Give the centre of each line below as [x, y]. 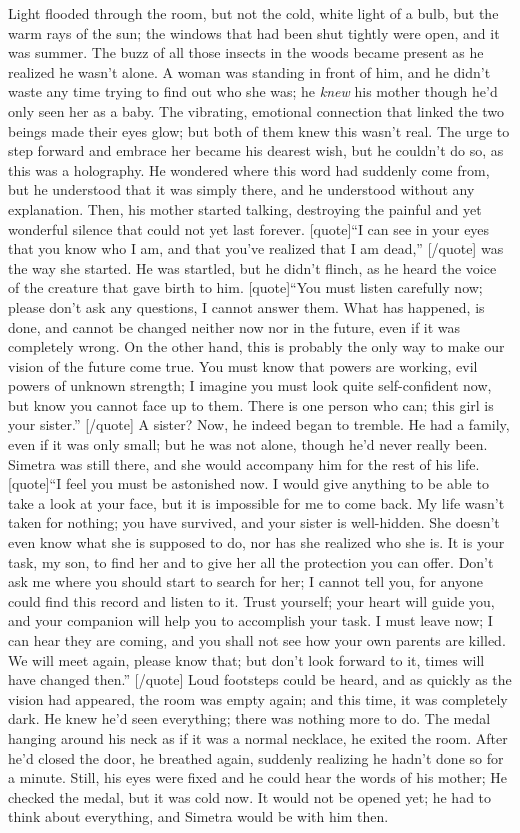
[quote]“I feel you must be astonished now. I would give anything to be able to [248, 483]
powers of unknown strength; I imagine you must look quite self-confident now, [250, 385]
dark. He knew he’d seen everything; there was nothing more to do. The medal [249, 718]
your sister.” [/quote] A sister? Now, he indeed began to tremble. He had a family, [259, 424]
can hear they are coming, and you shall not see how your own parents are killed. [257, 640]
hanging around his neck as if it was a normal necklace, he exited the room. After [258, 737]
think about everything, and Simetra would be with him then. [198, 816]
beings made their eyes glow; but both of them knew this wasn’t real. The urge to [259, 130]
